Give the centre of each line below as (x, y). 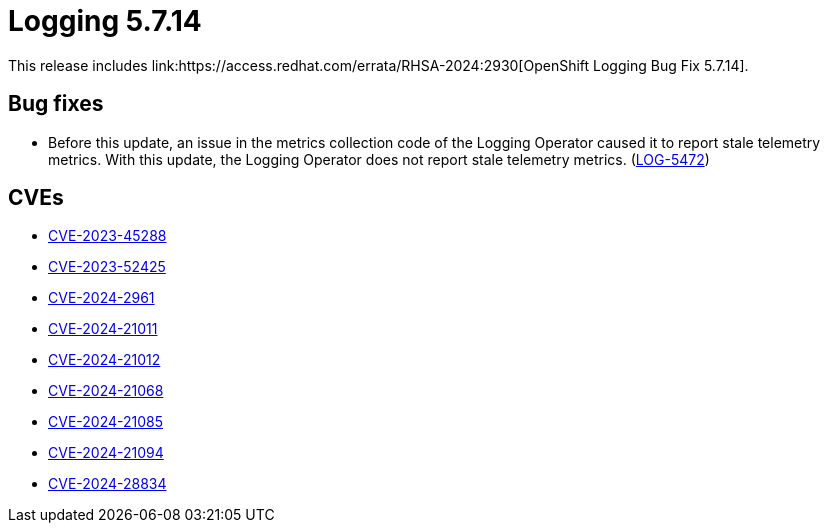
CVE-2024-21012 (104, 360)
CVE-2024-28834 (107, 484)
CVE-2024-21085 (106, 422)
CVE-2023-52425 (107, 267)
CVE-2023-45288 (107, 236)
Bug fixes (56, 104)
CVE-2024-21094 (106, 453)
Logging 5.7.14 (105, 21)
